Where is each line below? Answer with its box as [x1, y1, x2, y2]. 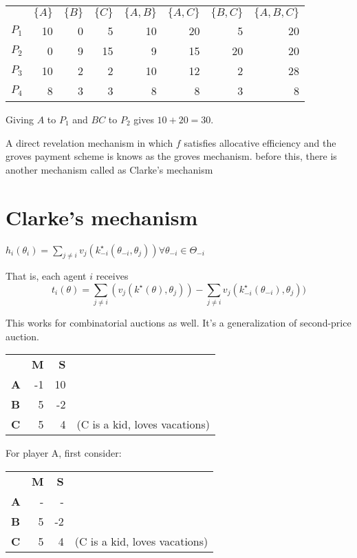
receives [96, 269, 129, 283]
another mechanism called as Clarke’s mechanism [6, 162, 213, 176]
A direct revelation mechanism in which [6, 135, 173, 149]
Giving [6, 112, 34, 126]
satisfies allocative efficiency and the [184, 135, 336, 149]
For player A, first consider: [6, 446, 122, 460]
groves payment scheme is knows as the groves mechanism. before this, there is [6, 149, 337, 163]
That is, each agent [6, 269, 87, 283]
